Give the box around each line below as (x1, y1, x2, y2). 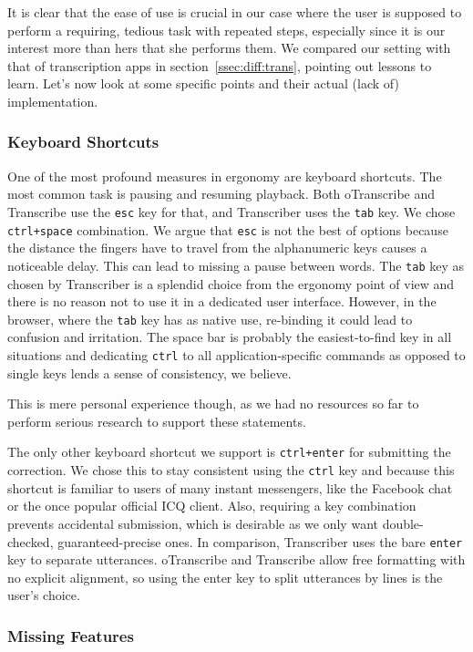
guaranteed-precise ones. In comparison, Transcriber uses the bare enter (57, 532, 463, 551)
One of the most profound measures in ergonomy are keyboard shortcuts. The (7, 166, 442, 185)
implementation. (7, 91, 98, 110)
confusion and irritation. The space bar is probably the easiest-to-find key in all (7, 327, 452, 347)
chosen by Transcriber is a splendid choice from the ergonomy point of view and (7, 274, 455, 293)
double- (382, 513, 424, 533)
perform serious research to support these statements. (7, 411, 306, 430)
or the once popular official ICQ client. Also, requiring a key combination (7, 496, 416, 515)
